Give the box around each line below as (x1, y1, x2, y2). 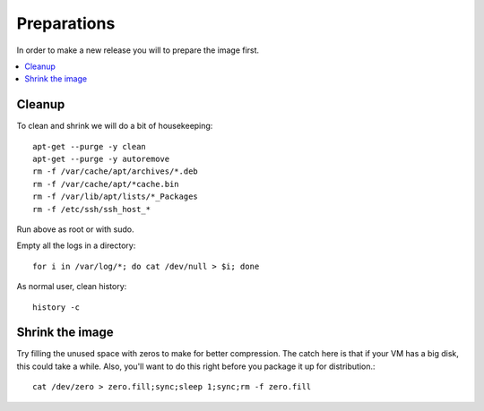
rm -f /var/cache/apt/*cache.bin (32, 179, 179, 189)
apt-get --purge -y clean (32, 141, 147, 151)
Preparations (16, 13, 116, 33)
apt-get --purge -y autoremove (32, 154, 170, 165)
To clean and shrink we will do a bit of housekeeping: (16, 121, 213, 132)
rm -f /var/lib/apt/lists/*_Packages (32, 192, 199, 201)
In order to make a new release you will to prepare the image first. (16, 45, 260, 56)
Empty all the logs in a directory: (16, 240, 136, 251)
